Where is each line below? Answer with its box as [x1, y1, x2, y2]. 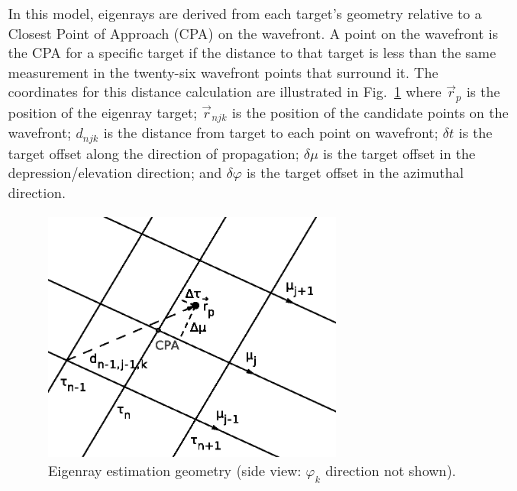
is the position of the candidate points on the [232, 101, 509, 122]
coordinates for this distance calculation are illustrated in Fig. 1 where [8, 81, 442, 102]
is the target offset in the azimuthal [246, 162, 464, 183]
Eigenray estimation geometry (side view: [48, 460, 302, 481]
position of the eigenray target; [8, 101, 198, 122]
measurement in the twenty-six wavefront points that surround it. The [8, 61, 439, 82]
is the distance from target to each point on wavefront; [103, 122, 439, 143]
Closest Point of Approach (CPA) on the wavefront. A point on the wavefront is [8, 22, 498, 43]
